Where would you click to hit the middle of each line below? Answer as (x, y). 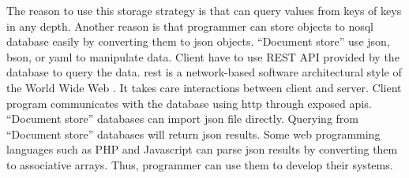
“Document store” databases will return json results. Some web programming (193, 133)
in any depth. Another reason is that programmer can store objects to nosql (190, 26)
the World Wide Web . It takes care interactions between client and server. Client (204, 87)
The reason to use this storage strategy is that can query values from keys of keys (204, 10)
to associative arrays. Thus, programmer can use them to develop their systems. (200, 164)
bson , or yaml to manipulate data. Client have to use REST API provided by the (203, 56)
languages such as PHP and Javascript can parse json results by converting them (202, 149)
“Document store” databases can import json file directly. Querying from (182, 119)
